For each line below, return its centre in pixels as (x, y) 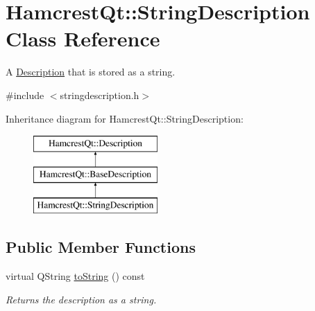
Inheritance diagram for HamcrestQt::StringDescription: (125, 118)
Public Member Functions (101, 247)
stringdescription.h (100, 95)
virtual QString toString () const (75, 276)
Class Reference (83, 38)
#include (25, 95)
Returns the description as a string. (81, 299)
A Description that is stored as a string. (91, 72)
